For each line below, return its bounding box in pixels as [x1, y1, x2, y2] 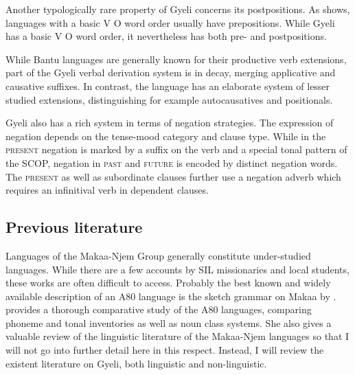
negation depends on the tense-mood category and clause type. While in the [5, 128, 326, 143]
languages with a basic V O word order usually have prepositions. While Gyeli [5, 15, 335, 30]
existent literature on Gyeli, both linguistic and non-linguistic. [5, 356, 267, 370]
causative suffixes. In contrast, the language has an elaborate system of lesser [5, 78, 330, 93]
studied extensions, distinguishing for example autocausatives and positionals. [5, 92, 333, 106]
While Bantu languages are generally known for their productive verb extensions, [5, 52, 347, 66]
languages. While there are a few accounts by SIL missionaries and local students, [5, 262, 350, 276]
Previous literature [5, 216, 143, 238]
